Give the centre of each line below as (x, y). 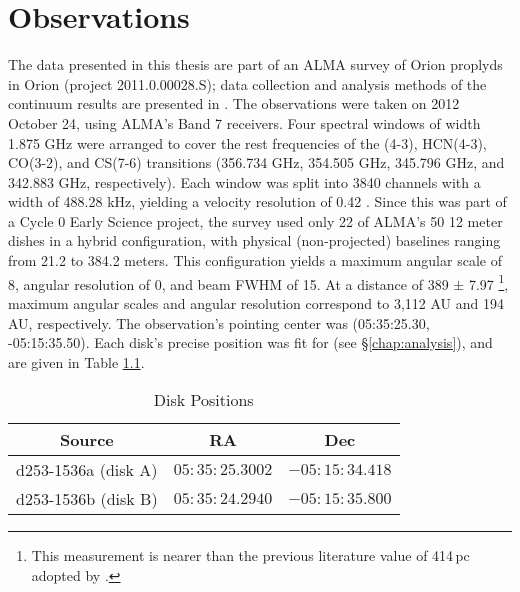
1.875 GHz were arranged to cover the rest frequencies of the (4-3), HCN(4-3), (247, 142)
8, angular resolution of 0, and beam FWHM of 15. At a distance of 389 (228, 283)
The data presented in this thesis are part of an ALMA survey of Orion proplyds (255, 64)
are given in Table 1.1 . (76, 361)
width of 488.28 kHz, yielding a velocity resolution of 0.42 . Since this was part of (257, 201)
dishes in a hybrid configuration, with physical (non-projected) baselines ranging (254, 240)
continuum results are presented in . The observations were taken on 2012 (234, 103)
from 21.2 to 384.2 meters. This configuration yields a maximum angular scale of (255, 260)
